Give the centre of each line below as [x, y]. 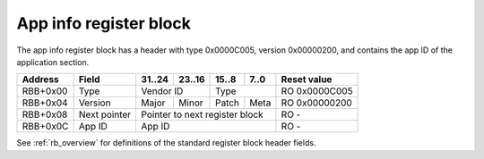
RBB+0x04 [45, 103]
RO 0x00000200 [317, 103]
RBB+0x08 [45, 114]
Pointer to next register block [202, 114]
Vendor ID [162, 91]
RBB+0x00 [45, 91]
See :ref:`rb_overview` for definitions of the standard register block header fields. [166, 143]
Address [41, 79]
